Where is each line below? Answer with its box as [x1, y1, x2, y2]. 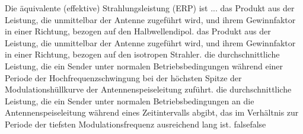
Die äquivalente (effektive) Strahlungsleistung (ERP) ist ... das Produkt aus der [5, 2, 295, 14]
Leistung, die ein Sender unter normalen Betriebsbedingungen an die [5, 94, 254, 107]
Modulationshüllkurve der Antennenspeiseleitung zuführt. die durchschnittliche [5, 83, 292, 95]
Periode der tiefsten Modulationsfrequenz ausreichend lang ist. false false [5, 117, 266, 130]
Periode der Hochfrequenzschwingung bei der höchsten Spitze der [5, 71, 242, 84]
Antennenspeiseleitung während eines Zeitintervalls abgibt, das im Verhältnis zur [5, 106, 299, 119]
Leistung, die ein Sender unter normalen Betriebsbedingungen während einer [5, 59, 283, 72]
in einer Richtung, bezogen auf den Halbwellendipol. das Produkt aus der [5, 25, 271, 37]
